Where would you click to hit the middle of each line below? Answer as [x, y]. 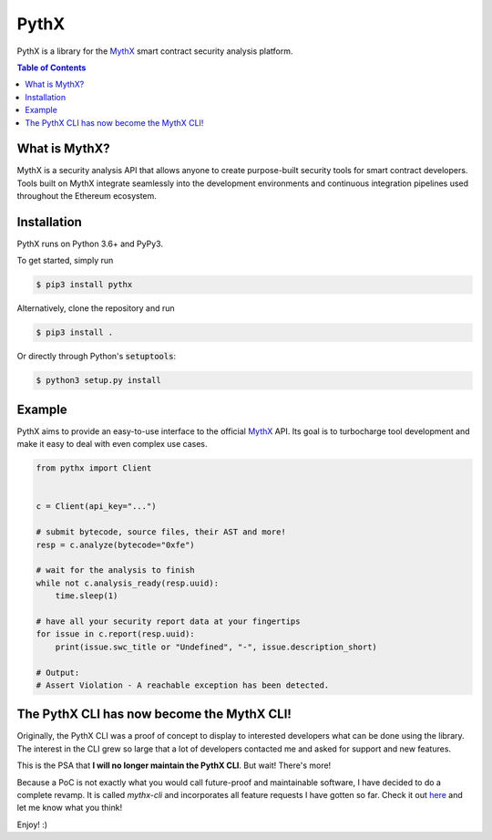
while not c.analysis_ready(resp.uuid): [127, 583]
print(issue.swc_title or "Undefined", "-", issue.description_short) [216, 647]
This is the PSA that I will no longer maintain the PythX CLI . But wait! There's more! [174, 765]
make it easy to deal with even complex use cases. [112, 444]
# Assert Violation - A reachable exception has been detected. [183, 685]
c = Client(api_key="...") [96, 507]
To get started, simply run [65, 261]
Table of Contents [51, 67]
